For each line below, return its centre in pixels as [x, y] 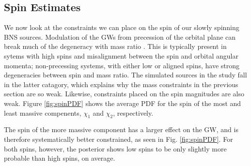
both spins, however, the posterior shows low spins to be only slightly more [115, 148]
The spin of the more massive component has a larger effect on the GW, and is [121, 129]
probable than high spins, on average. [60, 158]
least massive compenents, [43, 113]
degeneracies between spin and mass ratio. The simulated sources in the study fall [125, 75]
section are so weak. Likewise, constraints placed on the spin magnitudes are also [124, 94]
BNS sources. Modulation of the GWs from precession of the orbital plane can [120, 37]
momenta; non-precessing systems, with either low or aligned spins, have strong [122, 65]
